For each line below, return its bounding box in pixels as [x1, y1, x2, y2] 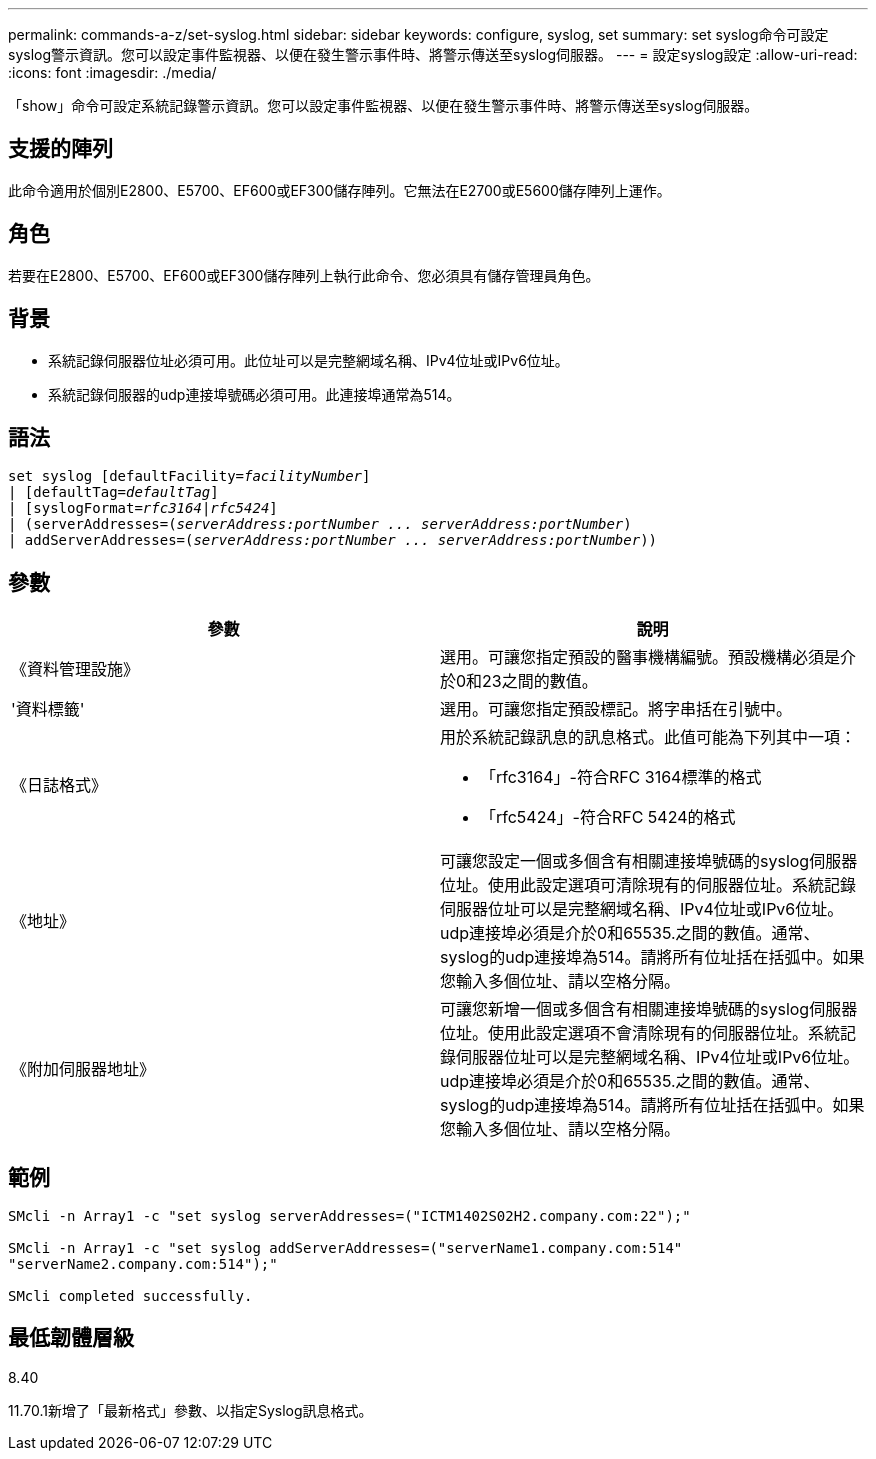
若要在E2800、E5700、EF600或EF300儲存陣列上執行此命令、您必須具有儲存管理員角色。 [8, 266, 600, 284]
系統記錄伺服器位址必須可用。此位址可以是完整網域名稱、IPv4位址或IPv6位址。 [48, 351, 569, 369]
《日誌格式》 [11, 775, 108, 796]
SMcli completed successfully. [8, 1288, 253, 1305]
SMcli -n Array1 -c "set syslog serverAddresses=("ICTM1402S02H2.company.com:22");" [8, 1208, 691, 1225]
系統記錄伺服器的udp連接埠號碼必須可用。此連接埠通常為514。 [48, 385, 461, 403]
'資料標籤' [11, 699, 85, 720]
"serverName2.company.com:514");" [8, 1256, 278, 1273]
